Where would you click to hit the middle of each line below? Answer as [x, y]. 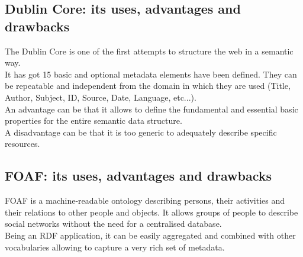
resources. [22, 144]
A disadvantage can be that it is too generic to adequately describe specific [141, 132]
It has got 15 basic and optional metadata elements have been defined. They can [151, 74]
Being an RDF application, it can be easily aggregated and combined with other [150, 235]
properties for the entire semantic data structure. [94, 121]
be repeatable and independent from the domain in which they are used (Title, [148, 86]
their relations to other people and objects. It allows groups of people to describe [151, 212]
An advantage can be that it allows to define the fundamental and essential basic [151, 109]
